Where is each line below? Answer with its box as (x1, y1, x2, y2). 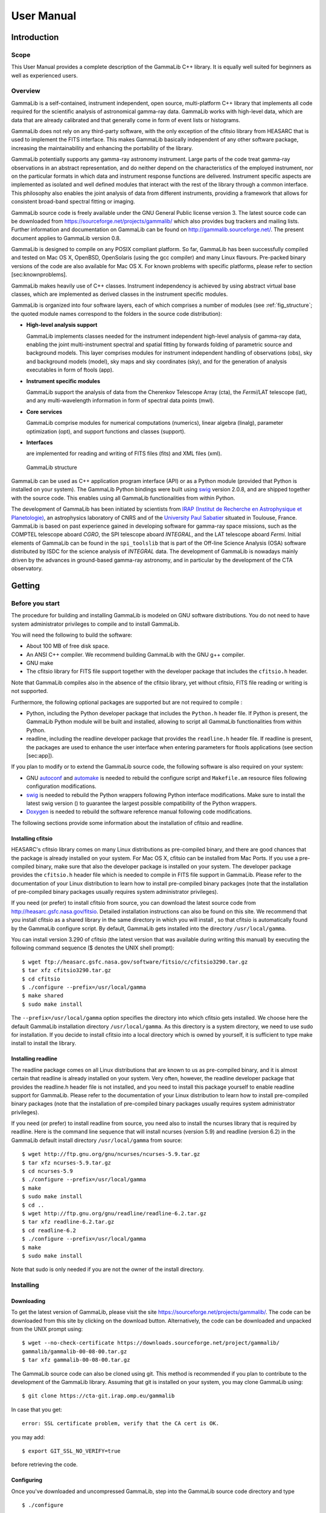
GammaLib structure (26, 464, 78, 471)
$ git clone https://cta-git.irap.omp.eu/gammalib (22, 1393, 175, 1399)
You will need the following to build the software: (11, 631, 133, 638)
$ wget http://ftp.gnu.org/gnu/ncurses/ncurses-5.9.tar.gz (22, 1150, 200, 1158)
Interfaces (26, 439, 53, 446)
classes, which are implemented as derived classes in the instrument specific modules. (11, 290, 228, 298)
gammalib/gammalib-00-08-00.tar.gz (22, 1348, 127, 1355)
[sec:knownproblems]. (11, 271, 68, 278)
